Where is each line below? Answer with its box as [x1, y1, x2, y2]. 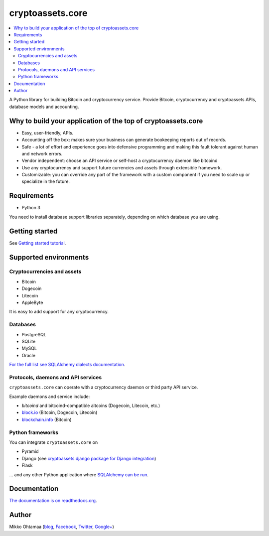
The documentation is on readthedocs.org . [9, 498, 97, 504]
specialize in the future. [21, 178, 70, 184]
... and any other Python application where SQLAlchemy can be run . [9, 471, 149, 478]
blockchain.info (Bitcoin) [21, 416, 72, 422]
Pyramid [21, 448, 39, 454]
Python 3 [21, 205, 41, 211]
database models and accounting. [9, 104, 79, 110]
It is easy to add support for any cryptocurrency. [9, 309, 109, 315]
